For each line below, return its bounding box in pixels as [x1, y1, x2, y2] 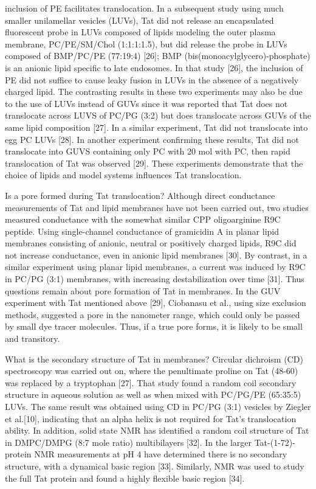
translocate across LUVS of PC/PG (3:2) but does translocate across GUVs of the [5, 109, 311, 122]
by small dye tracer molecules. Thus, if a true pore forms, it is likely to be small [5, 320, 303, 333]
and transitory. [5, 332, 60, 345]
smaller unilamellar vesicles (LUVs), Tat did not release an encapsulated [5, 13, 274, 26]
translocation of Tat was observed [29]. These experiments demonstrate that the [5, 156, 303, 169]
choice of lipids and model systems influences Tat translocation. [5, 168, 242, 181]
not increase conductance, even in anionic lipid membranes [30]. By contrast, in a [5, 248, 307, 261]
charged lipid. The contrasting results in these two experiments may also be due [5, 85, 303, 98]
